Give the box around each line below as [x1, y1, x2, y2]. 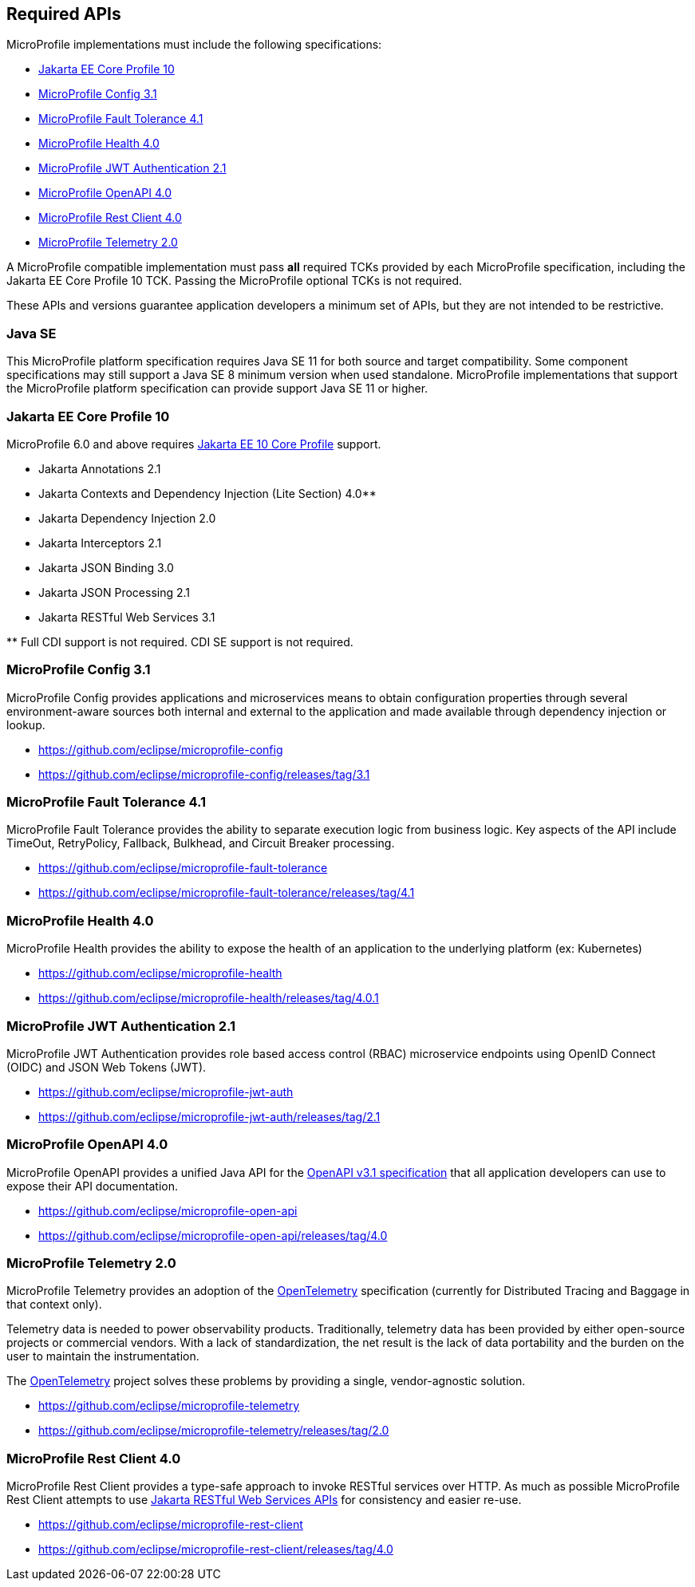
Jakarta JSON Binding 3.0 [38, 560, 174, 574]
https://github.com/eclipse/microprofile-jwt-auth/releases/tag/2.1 [38, 1109, 381, 1123]
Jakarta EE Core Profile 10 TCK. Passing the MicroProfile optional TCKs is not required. [6, 274, 463, 288]
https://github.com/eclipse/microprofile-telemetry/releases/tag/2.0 [38, 1423, 389, 1438]
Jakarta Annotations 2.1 [38, 461, 161, 476]
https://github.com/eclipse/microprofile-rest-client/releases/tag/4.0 [38, 1542, 393, 1557]
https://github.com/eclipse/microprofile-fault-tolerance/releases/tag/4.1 [38, 886, 415, 900]
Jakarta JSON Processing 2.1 [38, 585, 191, 599]
